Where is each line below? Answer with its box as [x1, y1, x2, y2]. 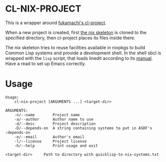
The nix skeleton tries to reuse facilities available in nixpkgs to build [5, 44, 145, 50]
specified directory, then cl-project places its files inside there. [5, 35, 135, 41]
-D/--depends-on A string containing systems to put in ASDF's [14, 125, 152, 131]
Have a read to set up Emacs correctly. [5, 60, 86, 66]
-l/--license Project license [14, 139, 87, 144]
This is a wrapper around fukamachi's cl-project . [5, 20, 107, 26]
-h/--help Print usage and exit [14, 143, 98, 148]
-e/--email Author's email [14, 134, 85, 139]
